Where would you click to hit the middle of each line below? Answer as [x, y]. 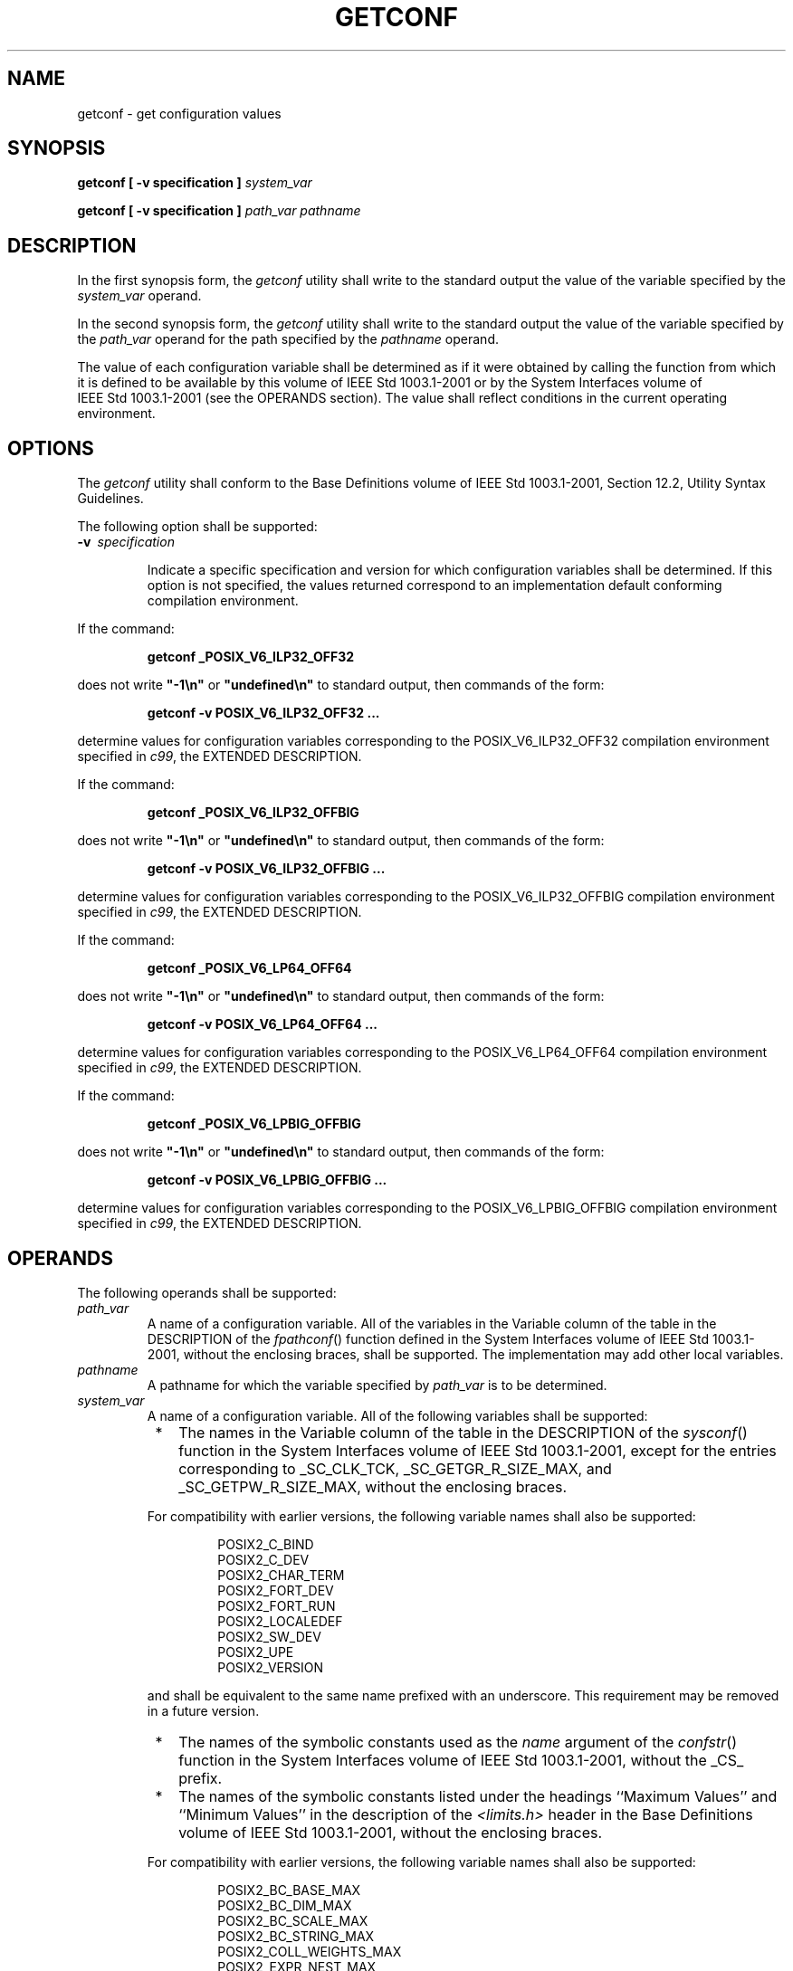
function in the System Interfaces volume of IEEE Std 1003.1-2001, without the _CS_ [461, 1760]
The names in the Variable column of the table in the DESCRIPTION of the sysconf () [463, 1432]
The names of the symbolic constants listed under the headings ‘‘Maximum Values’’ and [478, 1796]
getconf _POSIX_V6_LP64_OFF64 [249, 968]
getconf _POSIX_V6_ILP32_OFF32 [251, 657]
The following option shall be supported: [197, 527]
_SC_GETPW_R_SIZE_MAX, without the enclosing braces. [373, 1486]
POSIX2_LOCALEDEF [280, 1621]
